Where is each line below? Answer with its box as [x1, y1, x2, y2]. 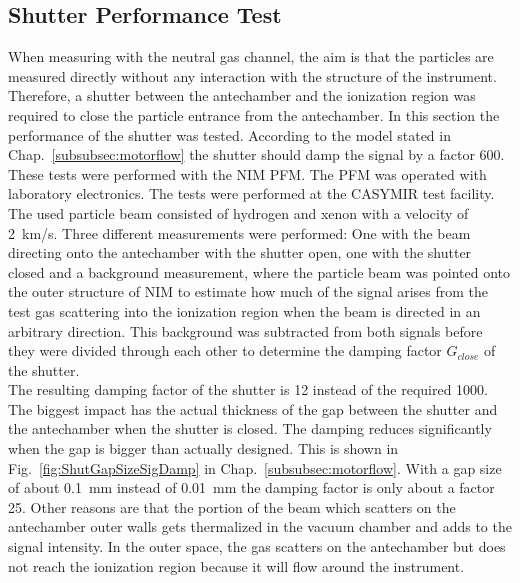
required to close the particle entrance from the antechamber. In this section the [8, 104, 500, 125]
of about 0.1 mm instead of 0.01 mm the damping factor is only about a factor [8, 477, 495, 498]
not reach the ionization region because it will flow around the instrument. [8, 555, 465, 576]
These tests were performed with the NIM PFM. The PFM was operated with [8, 163, 487, 184]
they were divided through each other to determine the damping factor [8, 340, 442, 361]
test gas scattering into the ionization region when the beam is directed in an [8, 300, 481, 321]
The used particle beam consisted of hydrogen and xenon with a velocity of [8, 202, 469, 223]
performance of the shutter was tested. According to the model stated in [8, 124, 451, 145]
